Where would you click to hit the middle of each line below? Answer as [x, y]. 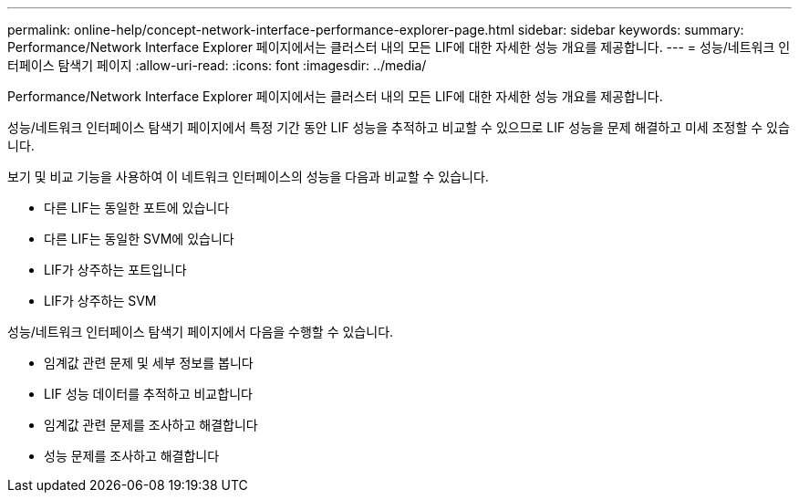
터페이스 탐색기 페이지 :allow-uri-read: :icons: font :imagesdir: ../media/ [217, 65]
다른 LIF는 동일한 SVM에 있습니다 [139, 239]
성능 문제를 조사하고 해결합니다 [132, 456]
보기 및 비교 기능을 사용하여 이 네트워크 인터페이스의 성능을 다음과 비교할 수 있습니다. [248, 177]
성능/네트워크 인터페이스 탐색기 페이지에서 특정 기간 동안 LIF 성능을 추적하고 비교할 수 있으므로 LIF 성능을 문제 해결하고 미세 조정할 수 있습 [399, 127]
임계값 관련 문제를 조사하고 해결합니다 [151, 425]
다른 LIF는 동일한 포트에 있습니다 [137, 208]
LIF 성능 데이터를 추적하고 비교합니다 [148, 394]
